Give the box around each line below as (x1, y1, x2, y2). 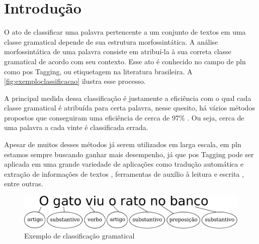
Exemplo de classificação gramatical (24, 230, 135, 241)
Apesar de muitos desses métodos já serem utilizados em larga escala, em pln (4, 139, 241, 150)
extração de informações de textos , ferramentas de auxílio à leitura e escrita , (4, 168, 244, 179)
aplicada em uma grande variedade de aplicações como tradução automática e (4, 159, 244, 169)
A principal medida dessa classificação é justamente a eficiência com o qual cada (4, 92, 251, 103)
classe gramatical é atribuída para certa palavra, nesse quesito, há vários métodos (4, 102, 255, 113)
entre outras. (4, 178, 43, 189)
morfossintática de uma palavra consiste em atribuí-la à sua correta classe (4, 46, 231, 57)
